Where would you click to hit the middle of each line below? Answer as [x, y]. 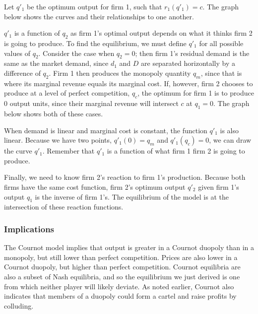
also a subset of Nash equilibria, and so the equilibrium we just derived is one [122, 276]
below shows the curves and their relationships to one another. [99, 16]
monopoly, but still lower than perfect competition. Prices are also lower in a [121, 257]
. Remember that [68, 151]
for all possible [221, 43]
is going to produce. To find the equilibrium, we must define [95, 43]
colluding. [19, 305]
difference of [22, 73]
